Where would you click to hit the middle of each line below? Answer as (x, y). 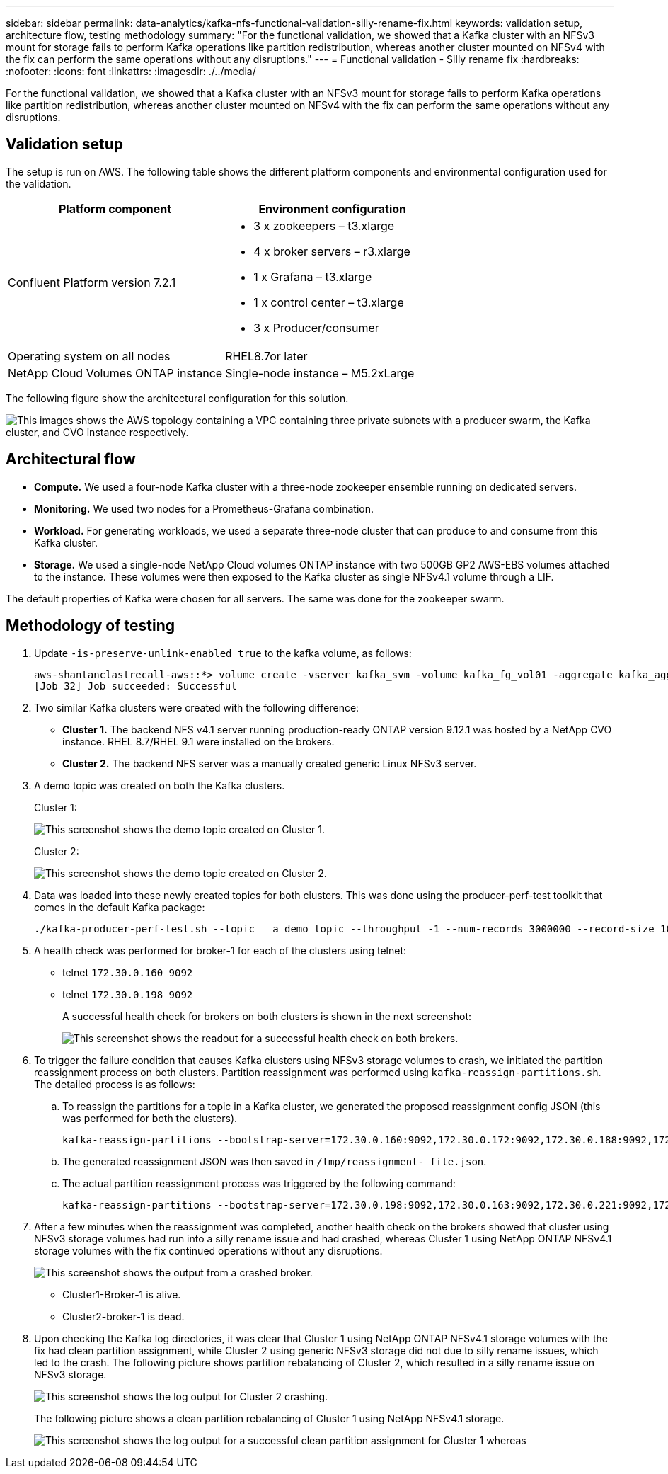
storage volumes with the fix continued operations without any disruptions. (208, 1250)
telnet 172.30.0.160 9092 (128, 972)
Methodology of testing (91, 626)
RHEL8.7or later (266, 356)
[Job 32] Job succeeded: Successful (136, 686)
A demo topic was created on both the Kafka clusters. (160, 785)
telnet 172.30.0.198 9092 (128, 994)
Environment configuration (332, 208)
